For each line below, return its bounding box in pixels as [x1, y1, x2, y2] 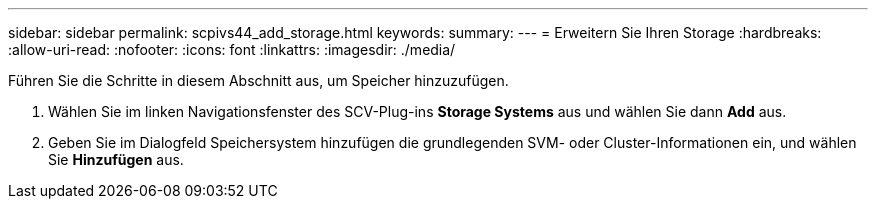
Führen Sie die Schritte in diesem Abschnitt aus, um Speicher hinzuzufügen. [8, 72, 509, 89]
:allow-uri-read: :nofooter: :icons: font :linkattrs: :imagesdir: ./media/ [8, 41, 456, 58]
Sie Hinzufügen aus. [48, 151, 184, 168]
